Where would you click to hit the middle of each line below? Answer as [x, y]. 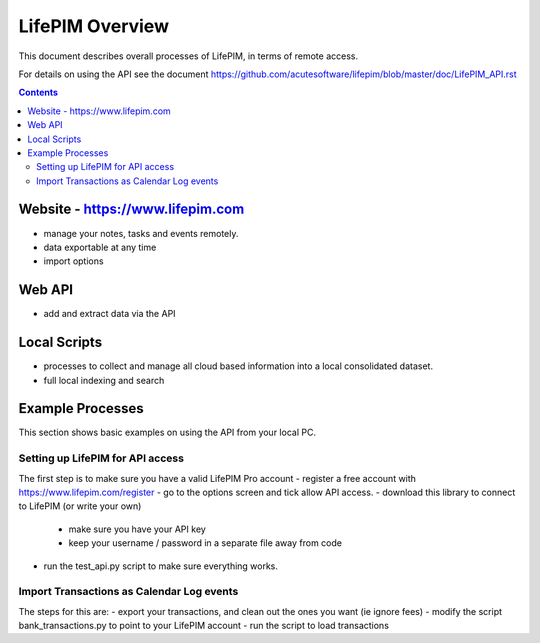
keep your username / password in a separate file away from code [205, 543]
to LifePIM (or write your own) [80, 506]
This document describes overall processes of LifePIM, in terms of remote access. [188, 56]
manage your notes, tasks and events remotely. [141, 233]
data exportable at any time [100, 247]
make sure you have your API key [137, 529]
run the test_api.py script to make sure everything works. [161, 566]
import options [73, 261]
